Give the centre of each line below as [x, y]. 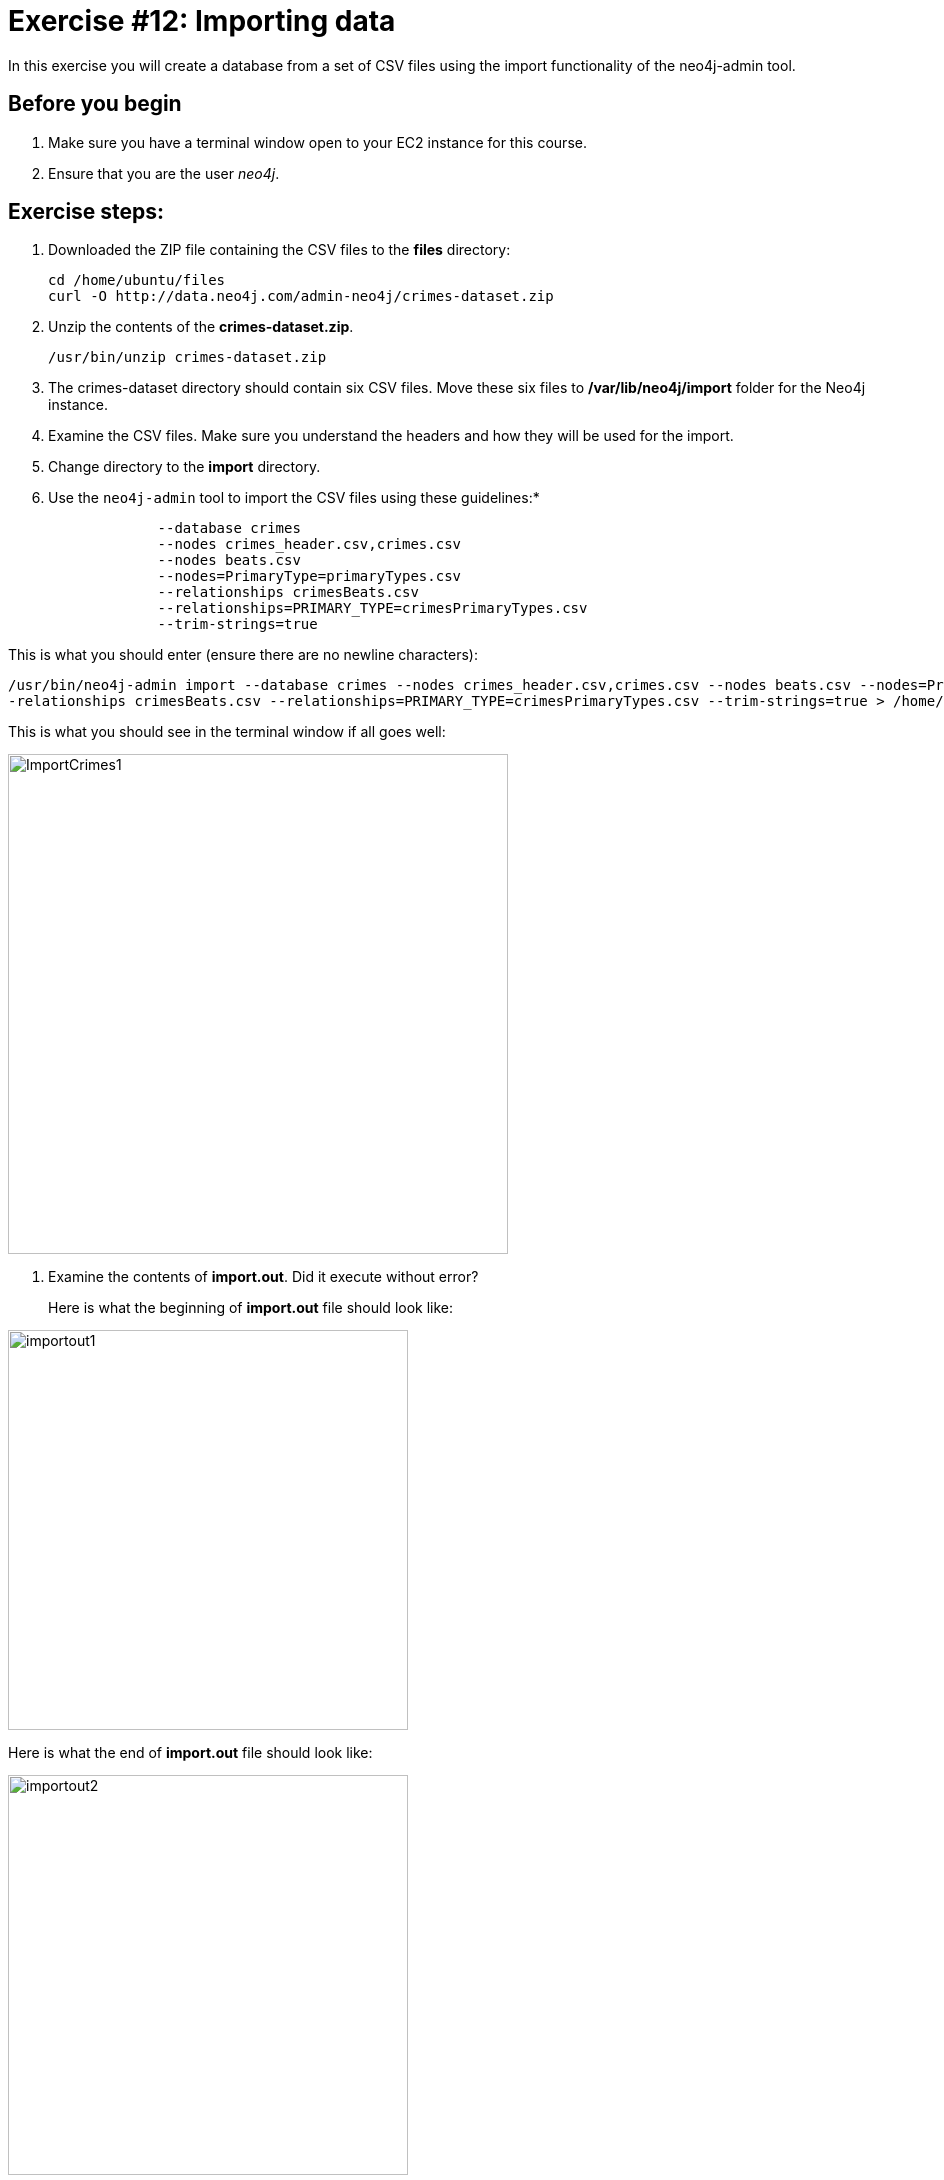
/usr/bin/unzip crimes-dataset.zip [187, 357]
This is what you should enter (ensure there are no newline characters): [243, 655]
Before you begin [95, 104]
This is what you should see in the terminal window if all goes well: [227, 732]
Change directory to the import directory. [184, 467]
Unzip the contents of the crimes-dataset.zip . [201, 327]
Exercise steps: [86, 212]
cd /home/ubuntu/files [137, 280]
